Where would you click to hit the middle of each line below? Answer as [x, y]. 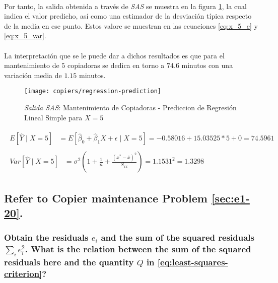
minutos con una [207, 65]
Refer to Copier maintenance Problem [106, 198]
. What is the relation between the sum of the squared [138, 249]
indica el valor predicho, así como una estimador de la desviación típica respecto [128, 16]
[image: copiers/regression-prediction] [93, 91]
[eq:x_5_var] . [25, 36]
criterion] [23, 273]
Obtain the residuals [46, 237]
